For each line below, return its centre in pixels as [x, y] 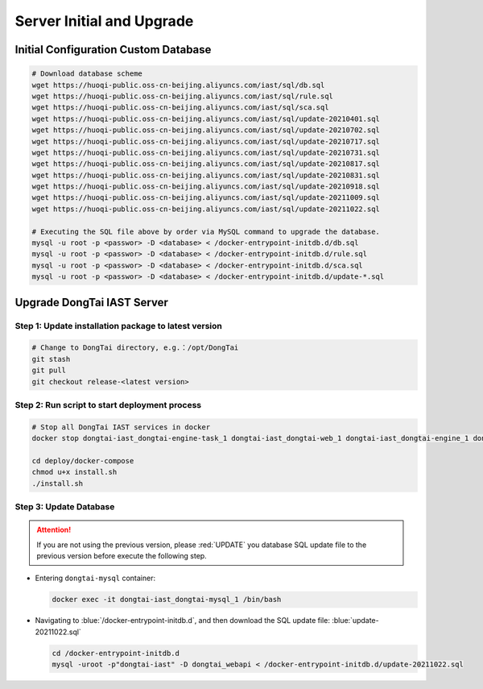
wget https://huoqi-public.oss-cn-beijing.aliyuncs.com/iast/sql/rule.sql [183, 96]
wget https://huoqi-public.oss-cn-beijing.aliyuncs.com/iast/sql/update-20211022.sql [206, 209]
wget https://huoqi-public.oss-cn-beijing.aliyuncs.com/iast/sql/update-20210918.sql [206, 187]
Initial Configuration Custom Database [113, 50]
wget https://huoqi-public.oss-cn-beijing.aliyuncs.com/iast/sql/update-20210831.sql [206, 175]
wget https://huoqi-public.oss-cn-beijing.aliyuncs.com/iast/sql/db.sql [178, 85]
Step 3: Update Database [65, 506]
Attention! [54, 530]
